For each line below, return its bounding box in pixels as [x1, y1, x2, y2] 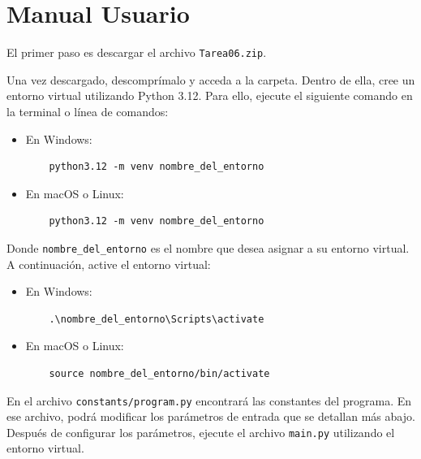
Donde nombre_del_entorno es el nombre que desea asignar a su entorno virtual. [6, 239, 410, 256]
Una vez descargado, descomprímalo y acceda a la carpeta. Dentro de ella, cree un [6, 71, 415, 88]
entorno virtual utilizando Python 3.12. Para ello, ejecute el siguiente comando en [6, 87, 413, 104]
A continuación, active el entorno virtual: [6, 255, 211, 272]
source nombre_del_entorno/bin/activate [49, 367, 270, 379]
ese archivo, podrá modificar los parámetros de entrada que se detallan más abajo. [6, 408, 415, 425]
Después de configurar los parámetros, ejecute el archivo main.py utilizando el [6, 423, 395, 440]
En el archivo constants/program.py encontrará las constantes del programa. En [6, 392, 412, 409]
